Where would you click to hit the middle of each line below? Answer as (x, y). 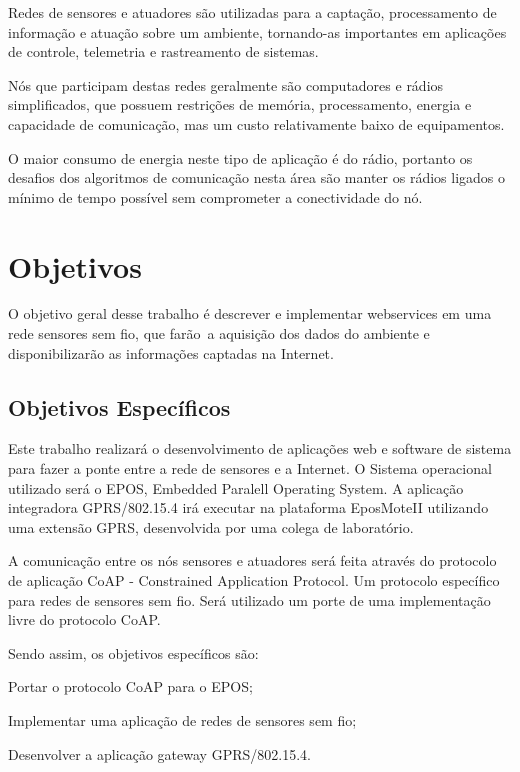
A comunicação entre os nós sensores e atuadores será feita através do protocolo (252, 560)
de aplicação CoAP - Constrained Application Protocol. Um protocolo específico (254, 580)
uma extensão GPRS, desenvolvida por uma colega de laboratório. (211, 526)
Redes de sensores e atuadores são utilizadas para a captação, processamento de (252, 12)
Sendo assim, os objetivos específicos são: (133, 652)
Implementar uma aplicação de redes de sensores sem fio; (182, 719)
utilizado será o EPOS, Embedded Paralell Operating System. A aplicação (236, 487)
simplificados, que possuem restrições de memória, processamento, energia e (240, 104)
